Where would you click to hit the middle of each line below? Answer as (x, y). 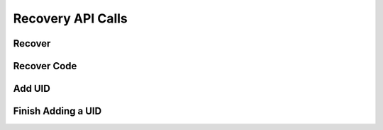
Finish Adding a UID (57, 111)
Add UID (32, 89)
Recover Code (45, 66)
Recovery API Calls (70, 18)
